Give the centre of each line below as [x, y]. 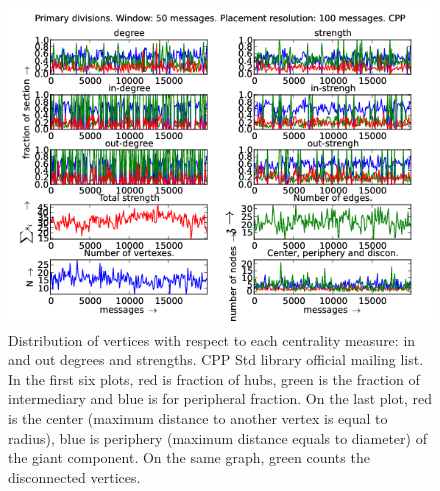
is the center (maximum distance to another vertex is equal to [198, 417]
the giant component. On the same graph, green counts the [189, 457]
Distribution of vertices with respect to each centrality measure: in [212, 339]
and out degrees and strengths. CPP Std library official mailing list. [216, 359]
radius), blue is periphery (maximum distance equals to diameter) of [217, 437]
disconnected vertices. [74, 476]
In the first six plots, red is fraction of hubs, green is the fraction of [214, 378]
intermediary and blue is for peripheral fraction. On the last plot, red [220, 398]
